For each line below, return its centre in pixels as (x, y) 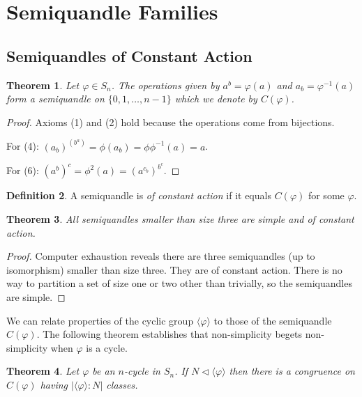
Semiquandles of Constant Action (129, 55)
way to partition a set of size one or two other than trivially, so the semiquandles (179, 283)
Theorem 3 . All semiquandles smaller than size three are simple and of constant (180, 219)
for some (326, 195)
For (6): (23, 170)
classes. (122, 384)
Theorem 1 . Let (43, 85)
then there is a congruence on (292, 371)
